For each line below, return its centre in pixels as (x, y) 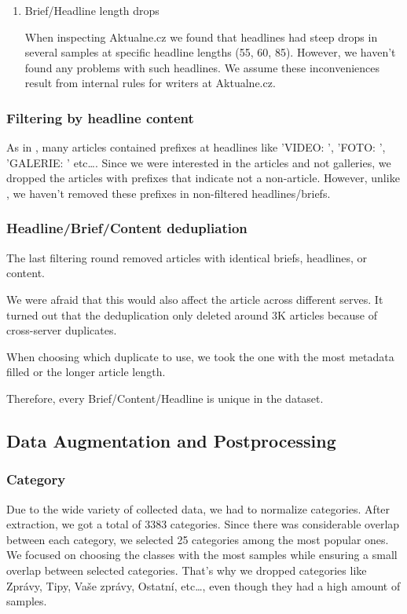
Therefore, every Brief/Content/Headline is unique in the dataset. (165, 398)
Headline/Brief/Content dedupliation (127, 228)
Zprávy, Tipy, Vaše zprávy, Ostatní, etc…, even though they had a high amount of (203, 585)
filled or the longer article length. (86, 372)
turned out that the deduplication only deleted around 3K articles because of (192, 314)
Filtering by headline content (100, 117)
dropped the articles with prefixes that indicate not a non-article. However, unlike (203, 178)
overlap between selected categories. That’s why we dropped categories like (187, 570)
